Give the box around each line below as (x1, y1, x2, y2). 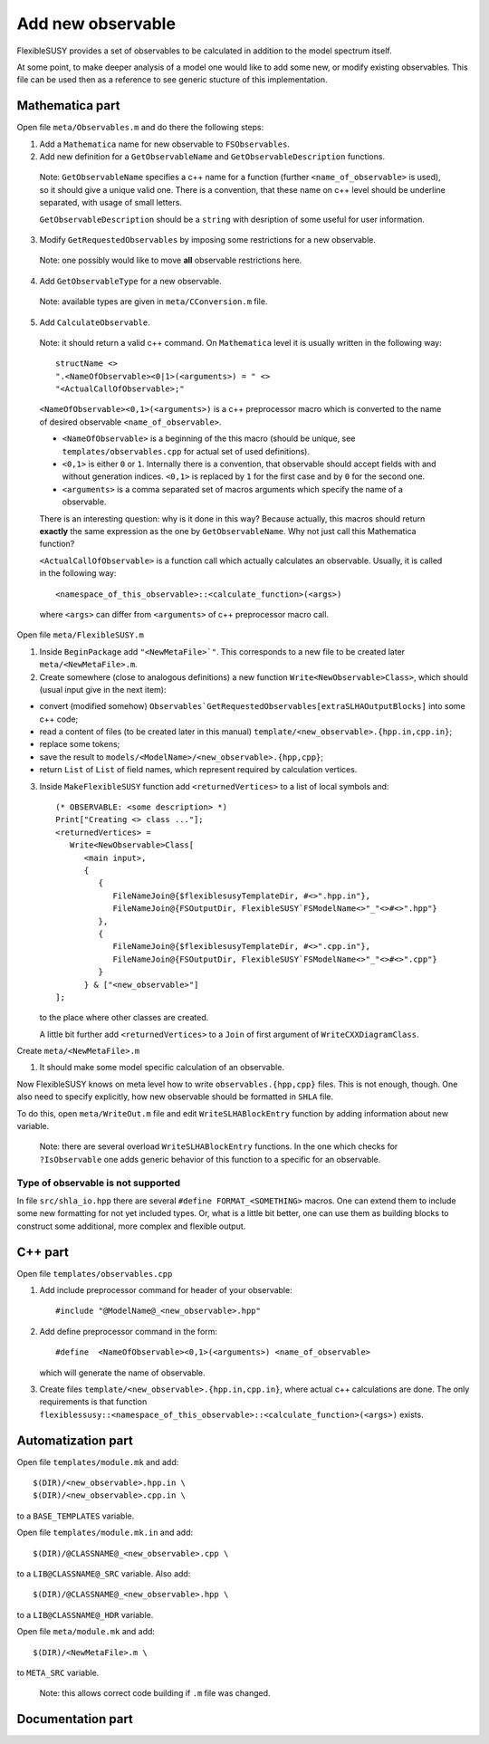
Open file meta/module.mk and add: (16, 1626, 156, 1637)
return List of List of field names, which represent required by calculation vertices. (39, 764, 358, 775)
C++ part (16, 1244, 70, 1260)
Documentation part (16, 1711, 133, 1727)
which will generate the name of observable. (39, 1367, 206, 1378)
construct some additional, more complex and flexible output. (16, 1221, 246, 1231)
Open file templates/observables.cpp (16, 1268, 173, 1279)
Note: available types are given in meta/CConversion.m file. (39, 296, 268, 307)
